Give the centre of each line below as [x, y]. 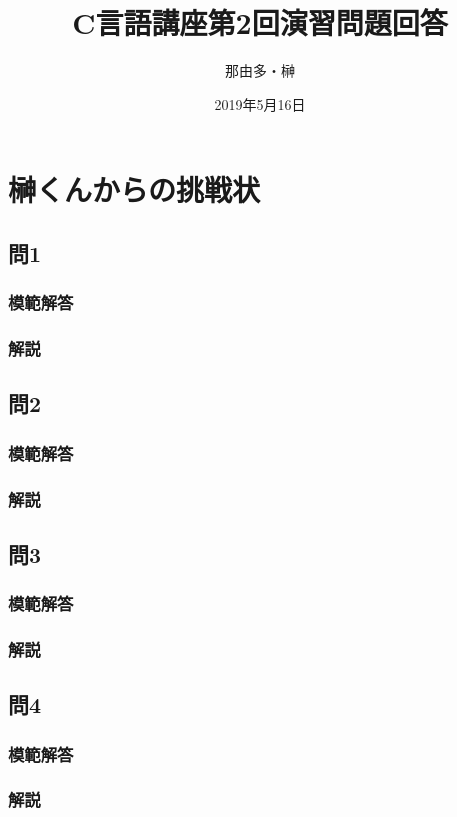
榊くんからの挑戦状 [134, 189]
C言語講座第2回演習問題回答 [260, 22]
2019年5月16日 [260, 103]
